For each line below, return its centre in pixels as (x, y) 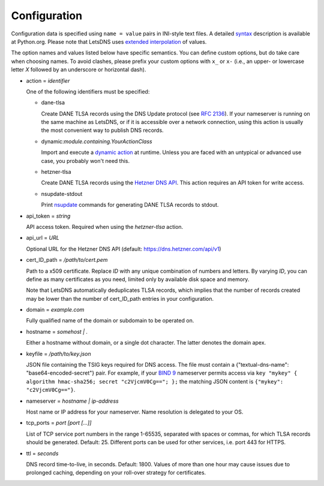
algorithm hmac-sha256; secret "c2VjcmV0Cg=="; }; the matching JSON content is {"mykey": (155, 381)
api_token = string (48, 216)
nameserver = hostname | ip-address (73, 401)
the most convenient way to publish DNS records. (103, 130)
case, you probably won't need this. (85, 161)
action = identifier (48, 80)
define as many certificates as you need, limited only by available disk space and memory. (138, 279)
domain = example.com (55, 310)
